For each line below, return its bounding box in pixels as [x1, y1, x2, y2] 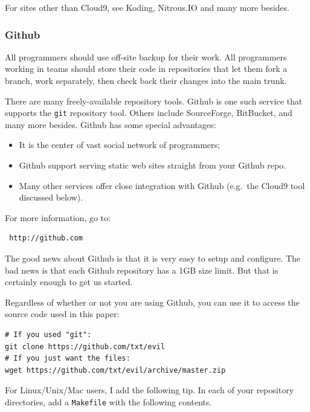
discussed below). [19, 191, 83, 204]
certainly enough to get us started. [5, 275, 133, 288]
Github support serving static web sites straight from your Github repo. [19, 159, 286, 172]
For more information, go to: [5, 211, 111, 224]
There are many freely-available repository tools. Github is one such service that [5, 94, 303, 107]
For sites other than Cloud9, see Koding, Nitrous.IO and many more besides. [5, 1, 289, 13]
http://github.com [9, 234, 83, 243]
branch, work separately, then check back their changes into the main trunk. [5, 74, 287, 86]
